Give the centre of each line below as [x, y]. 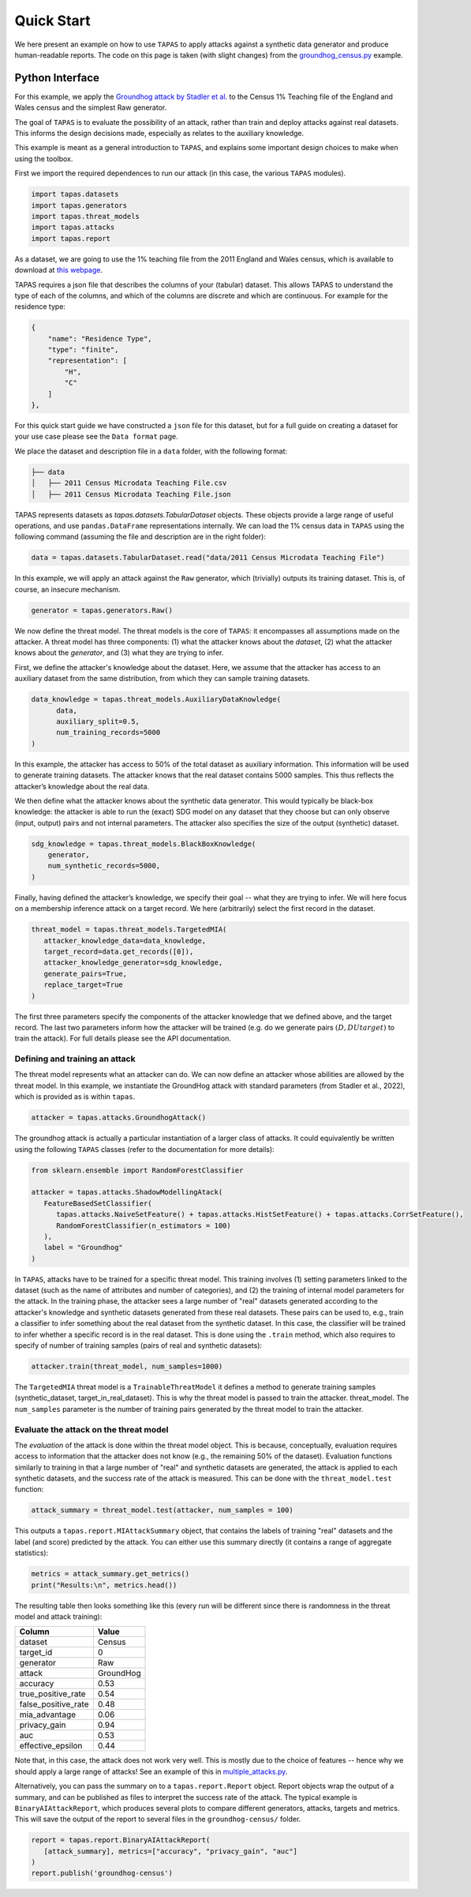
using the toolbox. [44, 159]
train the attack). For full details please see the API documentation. [123, 1038]
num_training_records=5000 [108, 732]
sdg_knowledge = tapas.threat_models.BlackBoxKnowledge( [144, 844]
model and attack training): [58, 1617]
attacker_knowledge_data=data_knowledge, [125, 941]
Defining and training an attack [75, 1059]
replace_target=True [84, 985]
